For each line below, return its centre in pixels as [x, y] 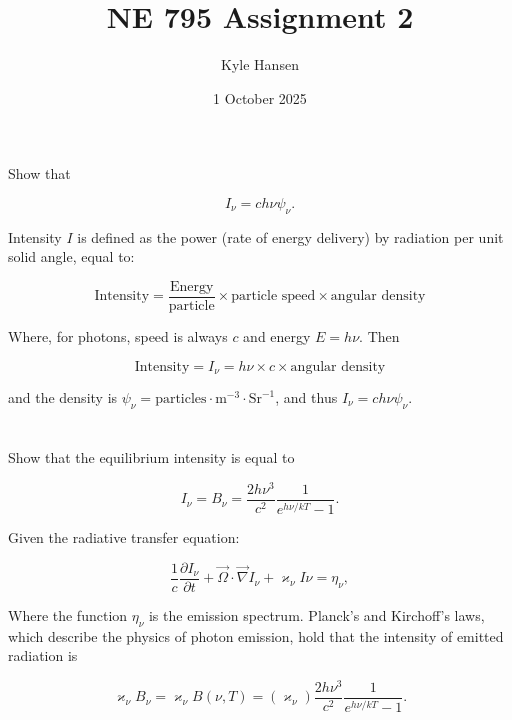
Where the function [68, 614]
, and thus [306, 397]
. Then [379, 335]
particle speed [273, 296]
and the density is [63, 397]
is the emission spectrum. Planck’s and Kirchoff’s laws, [316, 614]
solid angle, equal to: [71, 256]
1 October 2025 [260, 97]
